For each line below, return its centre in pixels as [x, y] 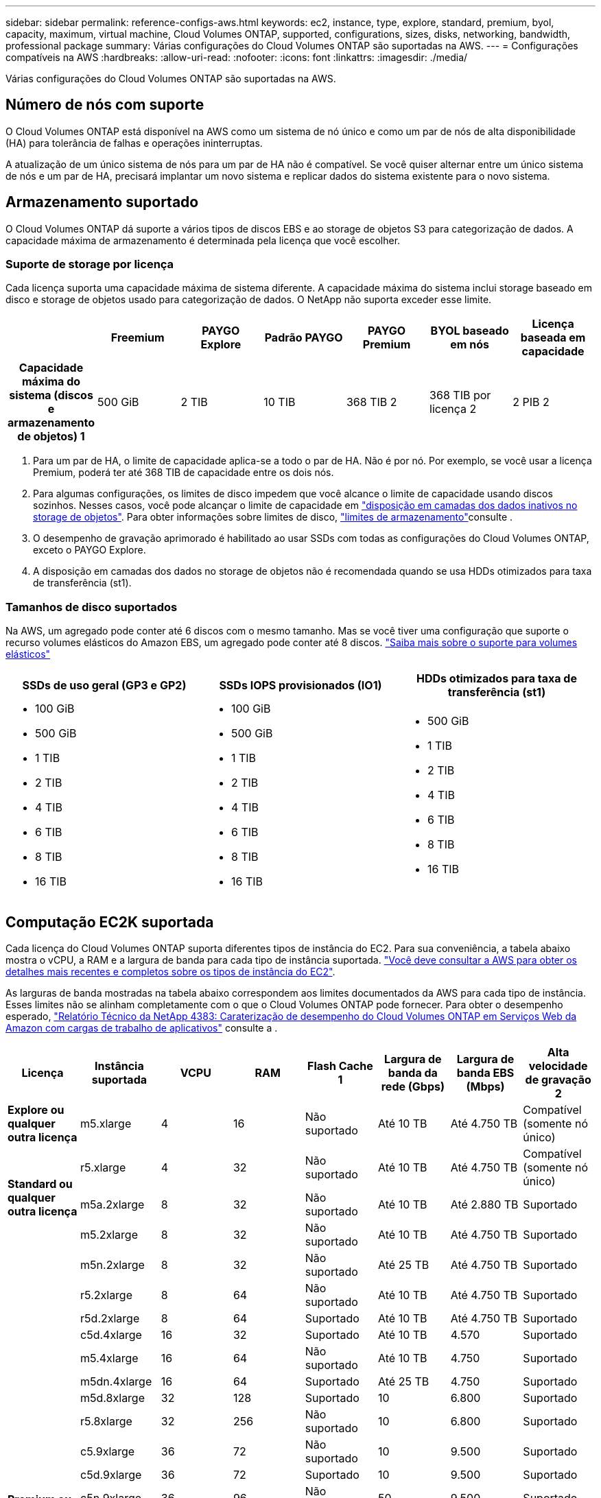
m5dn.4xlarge [116, 1382]
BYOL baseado [470, 331]
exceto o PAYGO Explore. [90, 550]
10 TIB [280, 402]
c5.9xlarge [108, 1452]
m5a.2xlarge [113, 1205]
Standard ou [40, 1184]
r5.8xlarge [106, 1422]
